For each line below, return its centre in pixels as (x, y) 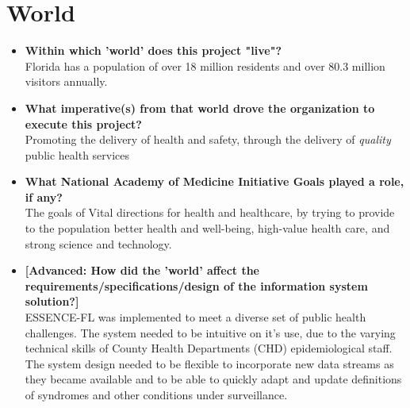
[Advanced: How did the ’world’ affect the (142, 270)
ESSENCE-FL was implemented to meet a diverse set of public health (195, 317)
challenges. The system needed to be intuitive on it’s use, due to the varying (210, 332)
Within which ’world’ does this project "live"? (153, 50)
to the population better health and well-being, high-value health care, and (207, 228)
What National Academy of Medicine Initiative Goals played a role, (215, 181)
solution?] (52, 301)
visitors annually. (66, 81)
